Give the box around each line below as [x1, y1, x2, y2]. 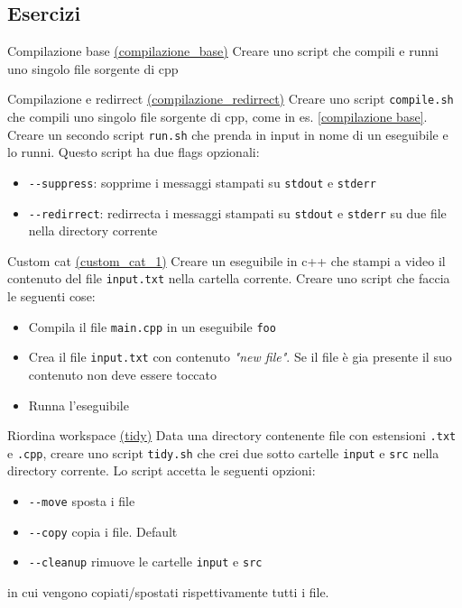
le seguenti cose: [7, 287, 96, 306]
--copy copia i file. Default [28, 521, 178, 540]
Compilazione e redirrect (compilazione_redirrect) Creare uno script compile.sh [7, 89, 454, 108]
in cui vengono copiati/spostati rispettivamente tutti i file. [7, 583, 329, 602]
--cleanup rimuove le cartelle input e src [28, 552, 263, 571]
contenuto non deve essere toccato [28, 364, 217, 383]
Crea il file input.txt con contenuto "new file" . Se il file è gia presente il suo [28, 347, 452, 366]
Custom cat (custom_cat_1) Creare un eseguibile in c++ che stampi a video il [7, 251, 446, 270]
